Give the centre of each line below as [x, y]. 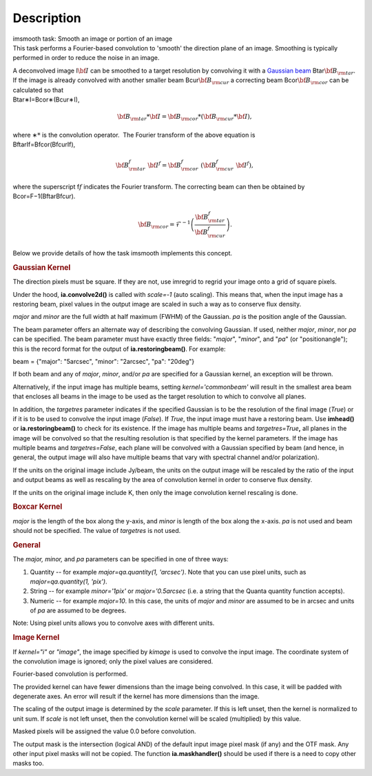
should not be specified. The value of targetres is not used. [97, 531]
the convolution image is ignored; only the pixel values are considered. [113, 661]
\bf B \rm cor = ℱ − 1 [164, 225]
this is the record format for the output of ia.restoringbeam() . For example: [119, 349]
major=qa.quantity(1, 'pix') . [69, 581]
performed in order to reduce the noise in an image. [86, 58]
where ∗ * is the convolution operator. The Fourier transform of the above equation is [134, 135]
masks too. [28, 764]
